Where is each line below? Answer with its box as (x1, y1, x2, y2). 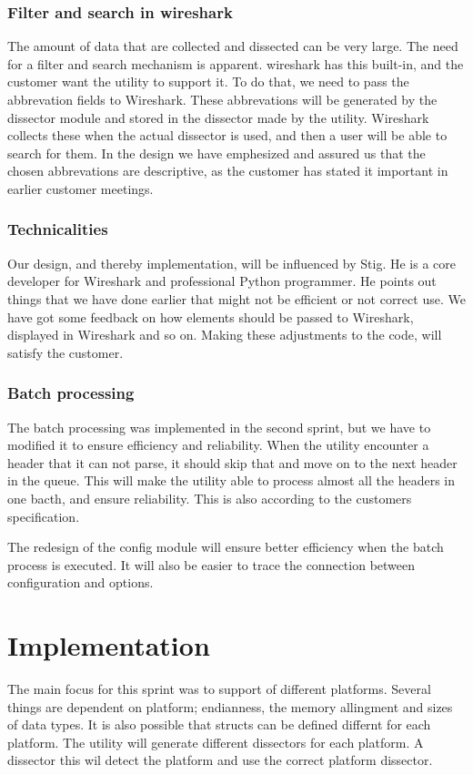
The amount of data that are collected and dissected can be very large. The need (7, 36, 458, 56)
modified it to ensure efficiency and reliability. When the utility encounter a (7, 435, 429, 454)
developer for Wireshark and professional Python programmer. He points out (7, 271, 437, 291)
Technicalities (7, 218, 108, 240)
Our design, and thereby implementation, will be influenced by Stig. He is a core (7, 253, 457, 272)
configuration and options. (7, 573, 154, 592)
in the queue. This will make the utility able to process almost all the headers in (7, 471, 455, 490)
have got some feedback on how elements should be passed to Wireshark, (7, 307, 414, 326)
